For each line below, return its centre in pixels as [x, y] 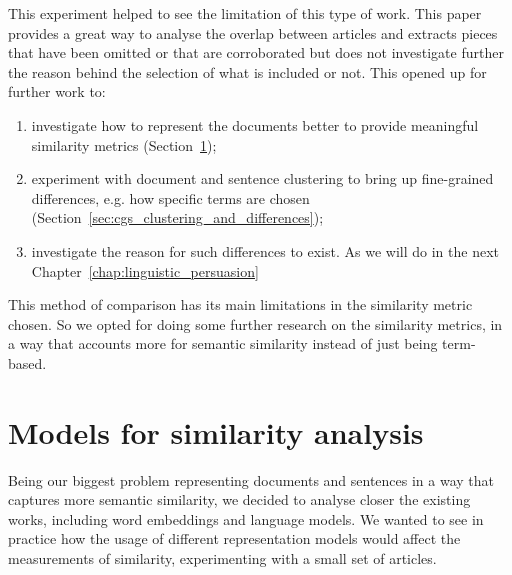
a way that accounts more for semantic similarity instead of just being [223, 343]
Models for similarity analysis [216, 431]
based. [27, 362]
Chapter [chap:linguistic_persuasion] [145, 270]
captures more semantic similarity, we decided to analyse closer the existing [239, 499]
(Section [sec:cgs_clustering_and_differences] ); [177, 217]
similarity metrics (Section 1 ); [124, 144]
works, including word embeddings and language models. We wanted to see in [246, 518]
